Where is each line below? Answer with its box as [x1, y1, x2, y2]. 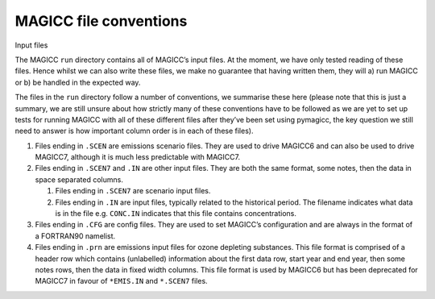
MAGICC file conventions [14, 12, 188, 30]
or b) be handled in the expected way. [14, 77, 141, 87]
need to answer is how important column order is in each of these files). [14, 126, 254, 136]
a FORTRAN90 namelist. [35, 230, 116, 241]
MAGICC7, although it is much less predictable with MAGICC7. [35, 152, 241, 162]
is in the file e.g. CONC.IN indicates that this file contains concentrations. [55, 209, 297, 218]
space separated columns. [35, 174, 124, 185]
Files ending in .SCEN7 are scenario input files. [55, 186, 211, 196]
